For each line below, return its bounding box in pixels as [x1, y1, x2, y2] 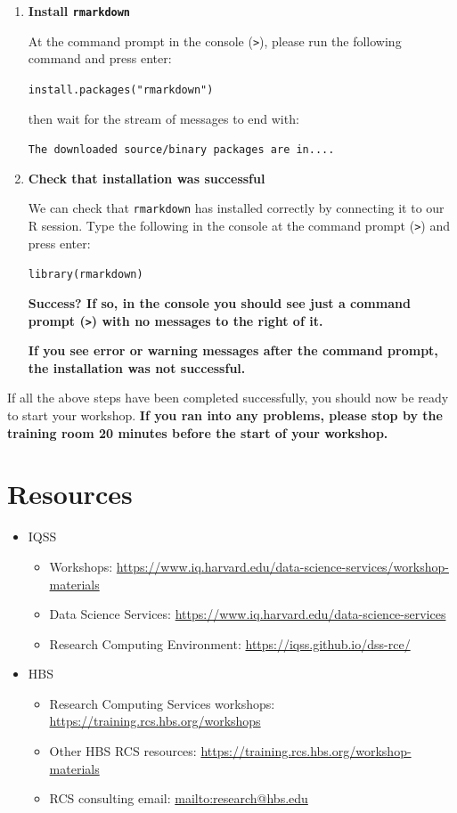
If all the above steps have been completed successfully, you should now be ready [7, 388, 449, 407]
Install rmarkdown [28, 2, 131, 20]
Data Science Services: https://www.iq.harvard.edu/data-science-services [49, 605, 446, 623]
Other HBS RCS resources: [49, 742, 197, 760]
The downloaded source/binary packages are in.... [28, 143, 335, 157]
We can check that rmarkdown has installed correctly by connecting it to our [28, 199, 445, 217]
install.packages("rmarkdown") [28, 83, 214, 96]
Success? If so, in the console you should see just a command [28, 293, 411, 312]
